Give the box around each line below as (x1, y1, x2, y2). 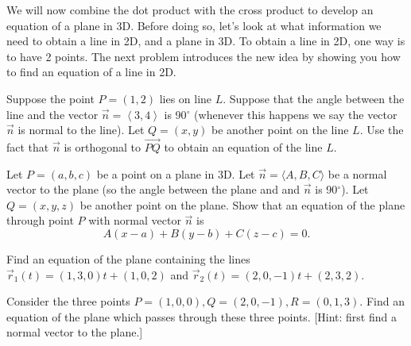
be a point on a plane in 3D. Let (96, 165, 255, 182)
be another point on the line (211, 121, 349, 138)
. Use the (359, 121, 404, 138)
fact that (6, 138, 49, 155)
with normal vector (88, 212, 181, 229)
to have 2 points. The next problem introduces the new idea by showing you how (6, 48, 401, 64)
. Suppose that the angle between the (223, 90, 405, 106)
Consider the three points (6, 293, 130, 309)
